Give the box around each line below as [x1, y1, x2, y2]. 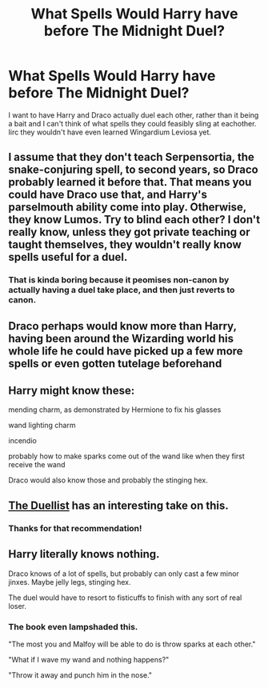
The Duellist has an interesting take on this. [8, 498, 230, 512]
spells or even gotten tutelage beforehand [8, 357, 222, 370]
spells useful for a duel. [8, 250, 128, 264]
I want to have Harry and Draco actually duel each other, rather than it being [8, 110, 259, 120]
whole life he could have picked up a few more [8, 344, 243, 358]
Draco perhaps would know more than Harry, [8, 319, 238, 333]
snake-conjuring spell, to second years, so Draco [8, 163, 258, 177]
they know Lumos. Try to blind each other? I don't [8, 213, 261, 226]
